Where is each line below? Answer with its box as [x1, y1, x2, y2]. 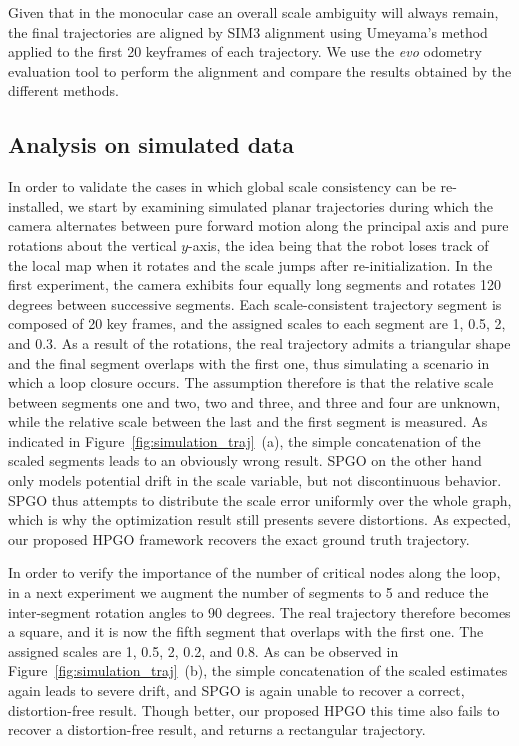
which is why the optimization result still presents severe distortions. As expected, [8, 509, 511, 530]
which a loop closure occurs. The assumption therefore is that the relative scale [8, 372, 494, 393]
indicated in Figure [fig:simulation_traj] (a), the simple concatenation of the [8, 430, 481, 451]
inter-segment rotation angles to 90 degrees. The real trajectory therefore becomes [8, 601, 511, 622]
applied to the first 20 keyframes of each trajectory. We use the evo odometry [8, 41, 482, 62]
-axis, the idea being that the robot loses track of [188, 234, 489, 255]
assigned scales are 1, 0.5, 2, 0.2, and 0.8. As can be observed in [8, 640, 399, 661]
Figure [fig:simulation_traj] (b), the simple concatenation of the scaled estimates [8, 660, 508, 681]
